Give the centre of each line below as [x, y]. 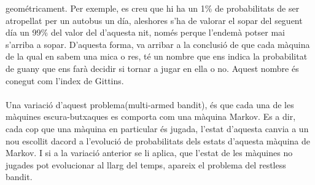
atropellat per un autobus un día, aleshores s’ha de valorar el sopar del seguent [154, 20]
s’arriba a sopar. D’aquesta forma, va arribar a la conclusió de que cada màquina [158, 44]
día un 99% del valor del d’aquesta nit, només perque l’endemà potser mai [145, 32]
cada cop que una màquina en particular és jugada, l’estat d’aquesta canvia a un [157, 128]
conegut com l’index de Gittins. [65, 80]
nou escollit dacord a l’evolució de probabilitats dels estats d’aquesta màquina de [158, 140]
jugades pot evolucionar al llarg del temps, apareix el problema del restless [146, 164]
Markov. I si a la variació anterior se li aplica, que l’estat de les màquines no [149, 153]
